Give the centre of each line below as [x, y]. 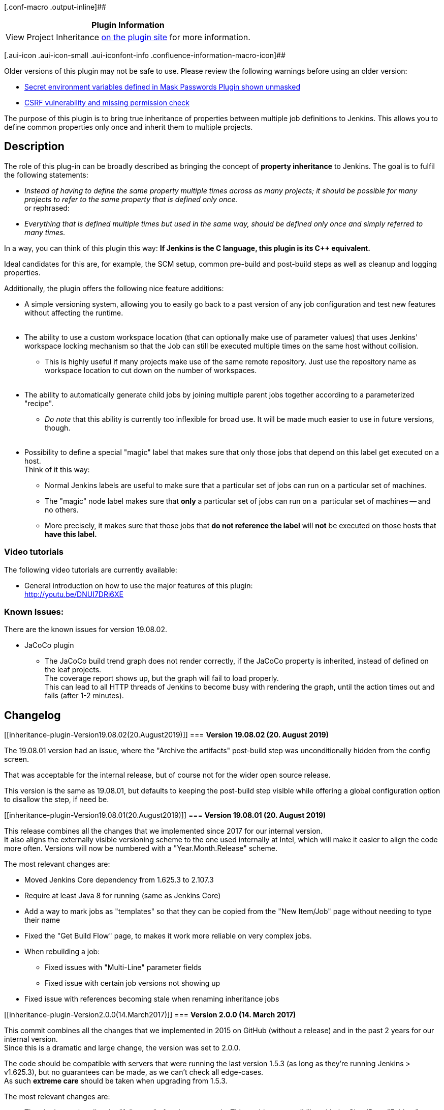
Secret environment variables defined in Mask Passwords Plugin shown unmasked [162, 87]
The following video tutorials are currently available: [91, 570]
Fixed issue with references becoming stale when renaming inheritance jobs [152, 999]
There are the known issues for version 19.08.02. [86, 630]
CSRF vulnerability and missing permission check [107, 103]
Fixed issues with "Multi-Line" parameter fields [123, 967]
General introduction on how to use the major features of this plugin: [139, 585]
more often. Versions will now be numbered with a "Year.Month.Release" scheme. [141, 848]
